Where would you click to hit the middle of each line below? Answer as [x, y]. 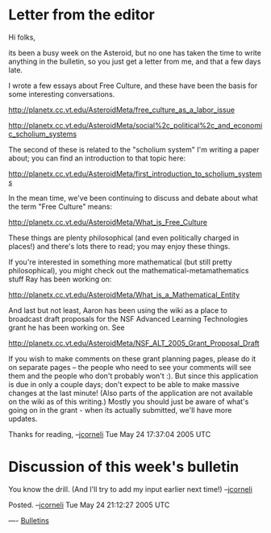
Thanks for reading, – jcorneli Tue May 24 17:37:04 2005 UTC [110, 434]
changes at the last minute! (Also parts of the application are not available [131, 393]
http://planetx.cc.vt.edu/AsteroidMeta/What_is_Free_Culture [108, 222]
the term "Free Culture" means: [60, 206]
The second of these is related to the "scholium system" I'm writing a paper [134, 149]
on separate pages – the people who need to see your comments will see [130, 367]
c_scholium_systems [43, 134]
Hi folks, [22, 37]
